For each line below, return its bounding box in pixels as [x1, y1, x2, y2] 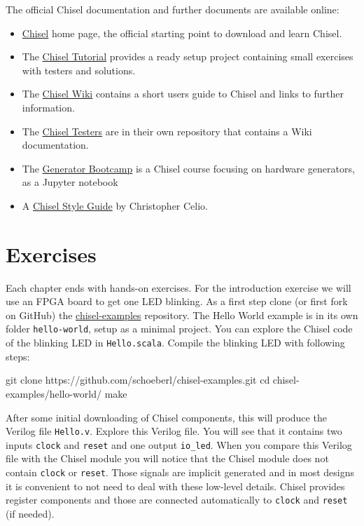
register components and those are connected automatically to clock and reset [6, 492, 348, 507]
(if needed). [6, 506, 55, 520]
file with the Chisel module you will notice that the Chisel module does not [6, 451, 329, 466]
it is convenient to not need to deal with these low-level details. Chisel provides [6, 478, 345, 493]
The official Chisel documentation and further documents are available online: [6, 2, 339, 16]
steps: [6, 349, 30, 363]
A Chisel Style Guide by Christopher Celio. [22, 198, 208, 213]
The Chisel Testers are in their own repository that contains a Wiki [22, 123, 312, 138]
